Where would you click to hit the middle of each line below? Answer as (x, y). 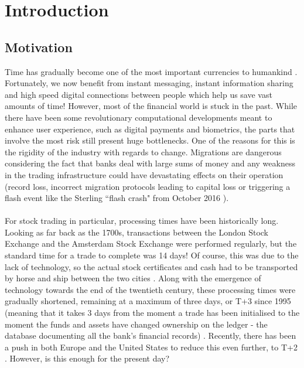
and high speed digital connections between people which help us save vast (139, 94)
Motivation (39, 47)
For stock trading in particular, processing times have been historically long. (142, 221)
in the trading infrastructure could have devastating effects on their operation (144, 174)
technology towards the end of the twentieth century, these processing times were (150, 289)
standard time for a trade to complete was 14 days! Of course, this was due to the (152, 255)
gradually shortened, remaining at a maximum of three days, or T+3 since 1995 (148, 301)
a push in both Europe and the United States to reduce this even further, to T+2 (151, 347)
